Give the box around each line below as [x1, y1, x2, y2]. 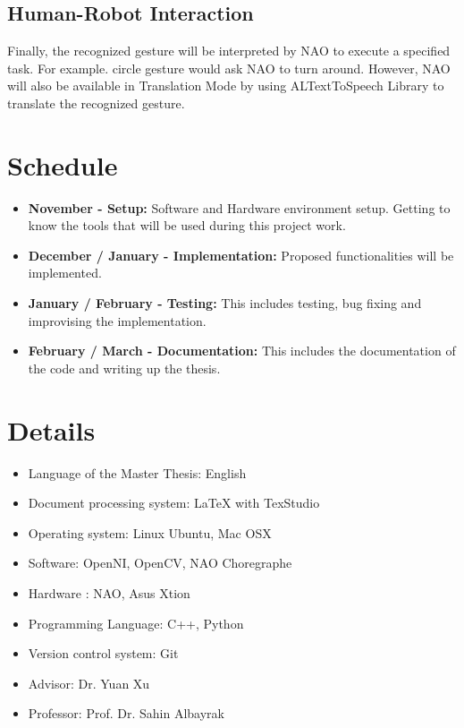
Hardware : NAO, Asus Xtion [28, 583, 190, 602]
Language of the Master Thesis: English [28, 463, 247, 482]
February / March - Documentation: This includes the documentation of [28, 341, 456, 360]
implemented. [28, 263, 102, 282]
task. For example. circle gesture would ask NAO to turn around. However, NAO [7, 58, 451, 77]
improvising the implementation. [28, 311, 207, 330]
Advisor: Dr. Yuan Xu [28, 673, 150, 692]
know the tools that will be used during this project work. [28, 216, 346, 235]
